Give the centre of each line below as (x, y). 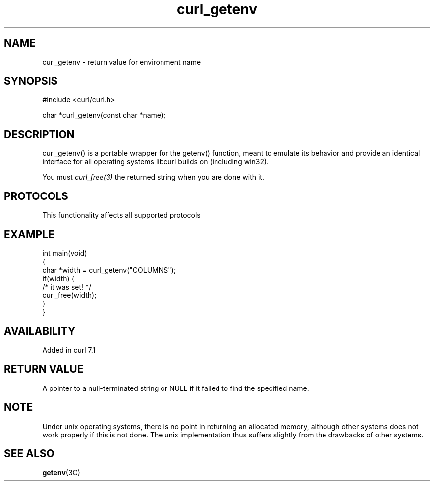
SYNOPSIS (31, 81)
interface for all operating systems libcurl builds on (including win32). (156, 162)
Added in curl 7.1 (69, 350)
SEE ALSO (29, 453)
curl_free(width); (69, 295)
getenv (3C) (61, 473)
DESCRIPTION (39, 134)
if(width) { (58, 278)
